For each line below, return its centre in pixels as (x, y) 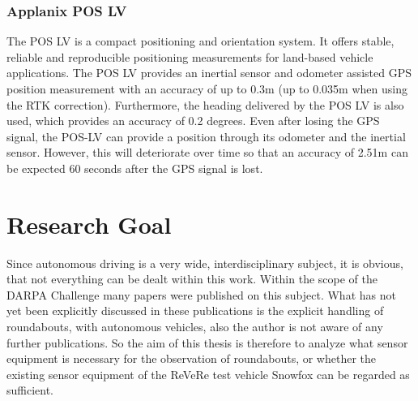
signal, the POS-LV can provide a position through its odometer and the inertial (206, 136)
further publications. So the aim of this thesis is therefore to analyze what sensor (207, 342)
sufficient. (30, 390)
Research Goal (89, 224)
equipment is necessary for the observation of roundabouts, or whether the (192, 358)
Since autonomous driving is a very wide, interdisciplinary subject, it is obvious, (205, 263)
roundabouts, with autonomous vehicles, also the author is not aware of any (195, 327)
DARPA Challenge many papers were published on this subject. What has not (201, 294)
